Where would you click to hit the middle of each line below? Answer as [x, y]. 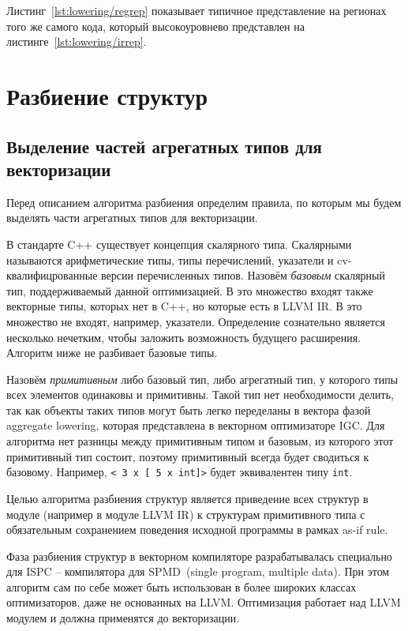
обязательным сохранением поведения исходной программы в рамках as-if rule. [197, 530]
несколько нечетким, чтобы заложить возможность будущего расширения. [184, 337]
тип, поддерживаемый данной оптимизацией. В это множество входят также [190, 290]
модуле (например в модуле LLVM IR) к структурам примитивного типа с [186, 514]
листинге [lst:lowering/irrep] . [77, 41]
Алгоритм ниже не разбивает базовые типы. [112, 353]
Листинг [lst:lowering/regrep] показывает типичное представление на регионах [197, 10]
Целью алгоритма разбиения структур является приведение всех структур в [187, 498]
